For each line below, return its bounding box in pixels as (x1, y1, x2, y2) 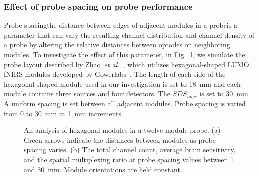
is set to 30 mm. (199, 88, 250, 99)
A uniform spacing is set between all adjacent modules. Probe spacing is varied (4, 98, 246, 108)
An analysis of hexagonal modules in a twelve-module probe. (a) (24, 125, 221, 135)
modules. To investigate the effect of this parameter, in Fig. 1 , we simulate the (4, 49, 245, 59)
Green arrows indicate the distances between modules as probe (24, 134, 216, 145)
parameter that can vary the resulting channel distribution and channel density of (4, 29, 254, 40)
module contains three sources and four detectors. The (4, 88, 170, 99)
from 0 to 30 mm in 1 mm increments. (4, 108, 123, 118)
